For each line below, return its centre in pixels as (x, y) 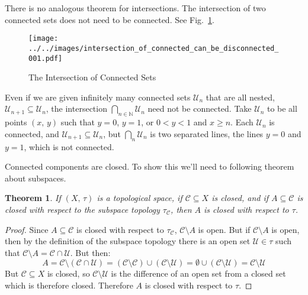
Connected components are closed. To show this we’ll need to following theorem (150, 166)
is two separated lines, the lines (207, 133)
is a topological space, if (139, 198)
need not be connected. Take (200, 108)
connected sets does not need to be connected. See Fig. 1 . (110, 19)
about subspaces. (36, 178)
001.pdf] (46, 58)
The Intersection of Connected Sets (92, 77)
